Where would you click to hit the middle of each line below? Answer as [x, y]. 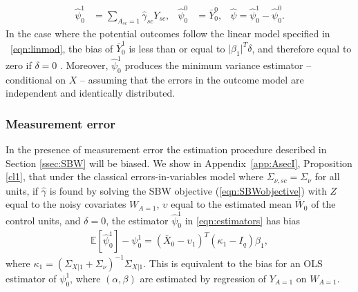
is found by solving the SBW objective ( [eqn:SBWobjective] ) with [188, 190]
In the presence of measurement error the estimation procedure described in [166, 149]
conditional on [36, 79]
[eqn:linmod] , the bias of [62, 48]
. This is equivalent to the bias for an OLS [233, 263]
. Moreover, [84, 65]
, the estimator [137, 220]
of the [323, 204]
